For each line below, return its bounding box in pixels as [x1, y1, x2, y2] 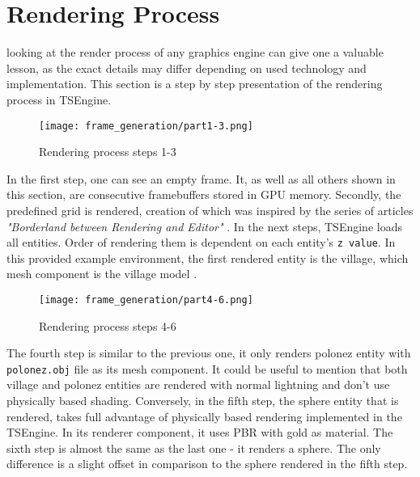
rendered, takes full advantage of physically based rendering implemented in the [6, 407, 402, 424]
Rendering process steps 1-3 [39, 143, 176, 160]
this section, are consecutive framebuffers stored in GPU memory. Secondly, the [6, 186, 401, 203]
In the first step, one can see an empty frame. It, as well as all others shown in [6, 170, 396, 187]
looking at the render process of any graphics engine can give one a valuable [6, 44, 384, 61]
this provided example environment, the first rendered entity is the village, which [6, 249, 409, 266]
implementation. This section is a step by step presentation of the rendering [6, 75, 383, 92]
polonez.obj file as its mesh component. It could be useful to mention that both [6, 360, 408, 377]
